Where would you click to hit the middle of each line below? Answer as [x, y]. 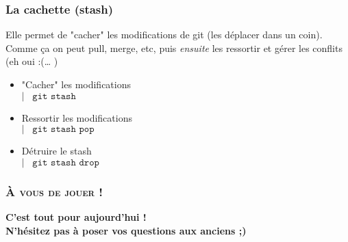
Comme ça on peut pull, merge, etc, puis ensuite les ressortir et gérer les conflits [174, 48]
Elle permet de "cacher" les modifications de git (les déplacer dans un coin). [164, 35]
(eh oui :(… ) [32, 61]
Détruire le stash [57, 151]
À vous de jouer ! [54, 191]
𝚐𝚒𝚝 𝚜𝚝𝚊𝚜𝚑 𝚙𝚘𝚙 [63, 130]
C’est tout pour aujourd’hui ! [76, 217]
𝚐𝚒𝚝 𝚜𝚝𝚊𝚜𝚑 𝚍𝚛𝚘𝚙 [66, 162]
